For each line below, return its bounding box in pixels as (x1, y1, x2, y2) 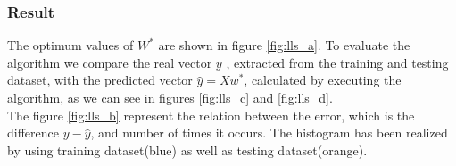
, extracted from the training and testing (226, 53, 449, 71)
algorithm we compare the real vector (7, 53, 212, 71)
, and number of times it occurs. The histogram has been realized (90, 123, 448, 142)
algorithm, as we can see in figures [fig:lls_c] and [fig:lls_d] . (7, 88, 333, 106)
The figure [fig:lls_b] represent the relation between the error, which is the (7, 105, 415, 124)
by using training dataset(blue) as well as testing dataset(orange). (7, 140, 368, 159)
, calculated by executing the (244, 71, 402, 89)
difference (7, 123, 59, 142)
